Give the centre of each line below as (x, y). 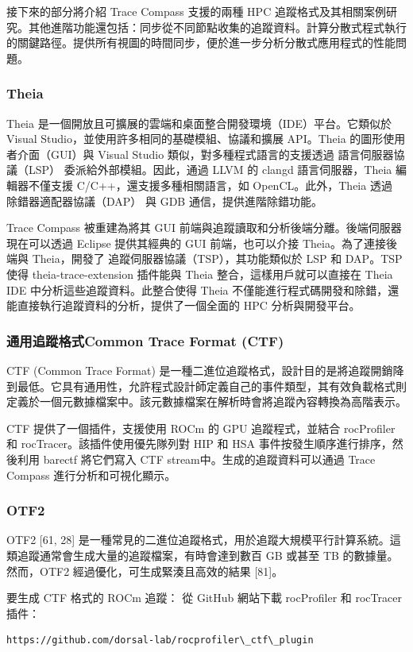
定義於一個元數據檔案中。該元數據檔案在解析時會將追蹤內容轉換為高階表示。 (206, 401)
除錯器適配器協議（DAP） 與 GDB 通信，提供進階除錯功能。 (164, 201)
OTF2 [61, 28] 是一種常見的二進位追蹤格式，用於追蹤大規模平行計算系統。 (198, 540)
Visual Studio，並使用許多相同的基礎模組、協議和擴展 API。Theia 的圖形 (195, 139)
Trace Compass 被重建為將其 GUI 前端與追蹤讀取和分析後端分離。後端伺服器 (204, 228)
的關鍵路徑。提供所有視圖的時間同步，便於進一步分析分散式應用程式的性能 (201, 42)
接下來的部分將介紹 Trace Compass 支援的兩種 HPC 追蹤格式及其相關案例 (196, 11)
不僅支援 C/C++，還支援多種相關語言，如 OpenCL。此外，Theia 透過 (210, 185)
